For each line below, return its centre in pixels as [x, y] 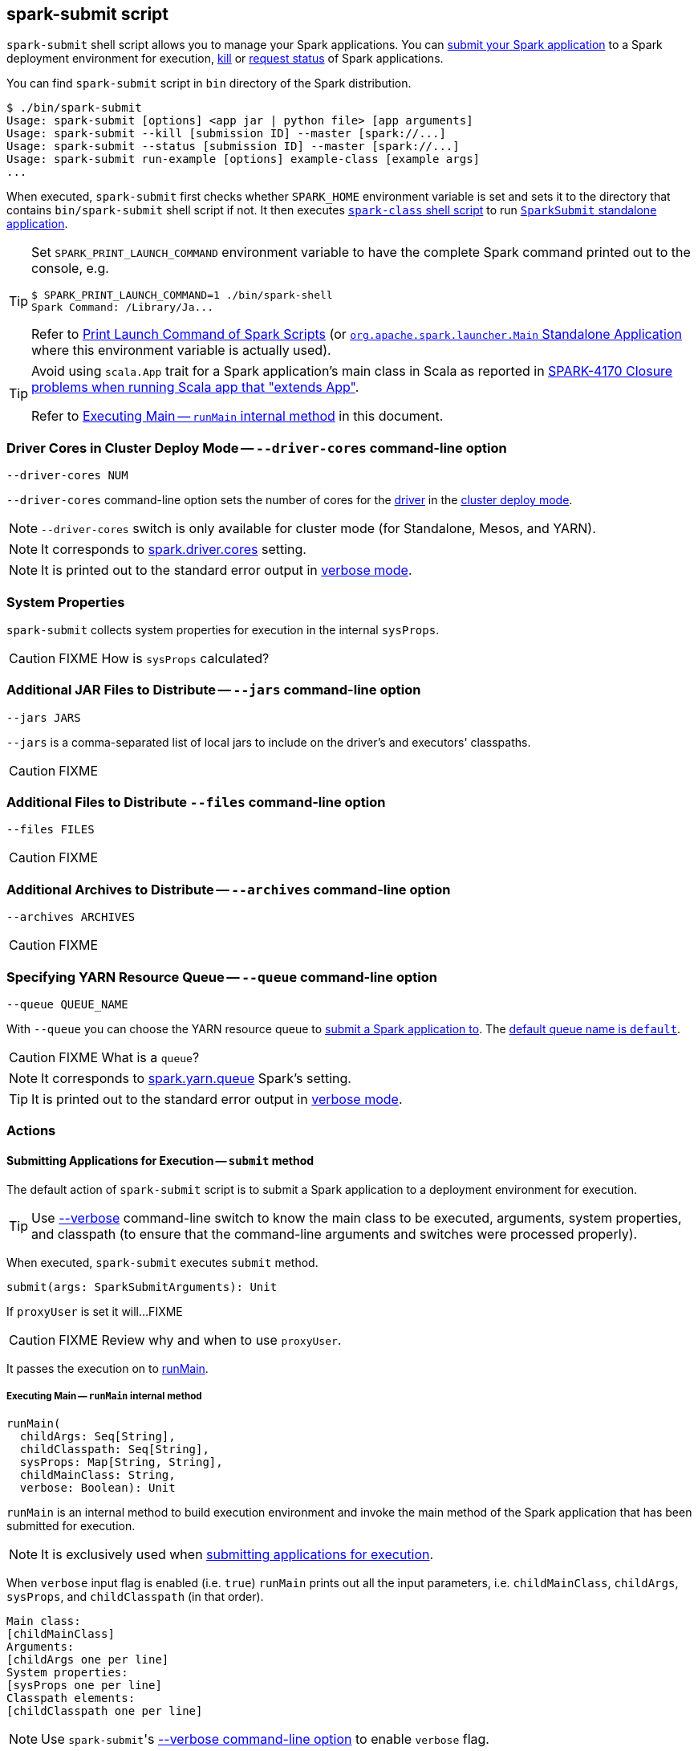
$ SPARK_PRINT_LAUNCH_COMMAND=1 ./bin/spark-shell [182, 295]
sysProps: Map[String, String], [121, 1462]
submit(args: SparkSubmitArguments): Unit [142, 1287]
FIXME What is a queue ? [129, 1057]
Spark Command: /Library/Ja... [122, 307]
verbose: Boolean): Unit [97, 1488]
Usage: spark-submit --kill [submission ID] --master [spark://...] [226, 134]
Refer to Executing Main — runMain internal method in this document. [237, 416]
